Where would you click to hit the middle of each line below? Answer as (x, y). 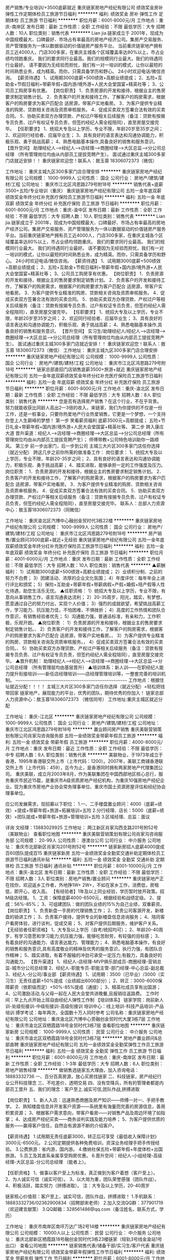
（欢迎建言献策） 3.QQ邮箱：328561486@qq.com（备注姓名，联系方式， (82, 1209)
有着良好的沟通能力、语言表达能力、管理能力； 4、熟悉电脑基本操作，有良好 (85, 942)
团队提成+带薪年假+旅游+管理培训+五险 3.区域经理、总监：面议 (83, 817)
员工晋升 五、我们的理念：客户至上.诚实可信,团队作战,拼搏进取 (75, 1089)
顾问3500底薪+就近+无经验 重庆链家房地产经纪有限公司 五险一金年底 (92, 540)
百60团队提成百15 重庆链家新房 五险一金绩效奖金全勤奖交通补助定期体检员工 (85, 853)
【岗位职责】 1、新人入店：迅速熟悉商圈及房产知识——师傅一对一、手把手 (83, 1100)
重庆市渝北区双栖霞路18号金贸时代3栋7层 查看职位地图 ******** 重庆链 (90, 1025)
